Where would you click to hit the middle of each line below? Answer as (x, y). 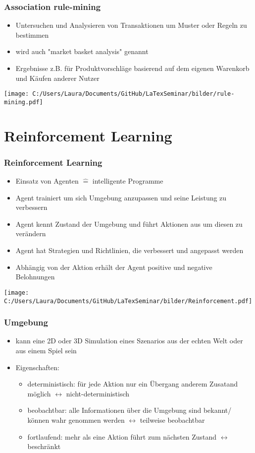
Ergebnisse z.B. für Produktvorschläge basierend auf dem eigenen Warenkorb (132, 68)
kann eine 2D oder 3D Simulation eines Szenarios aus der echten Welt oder (129, 341)
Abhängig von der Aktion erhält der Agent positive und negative (114, 267)
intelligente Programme (128, 181)
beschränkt (44, 446)
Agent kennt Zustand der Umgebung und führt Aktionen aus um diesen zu (129, 224)
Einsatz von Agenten (47, 181)
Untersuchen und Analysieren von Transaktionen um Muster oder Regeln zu (131, 25)
